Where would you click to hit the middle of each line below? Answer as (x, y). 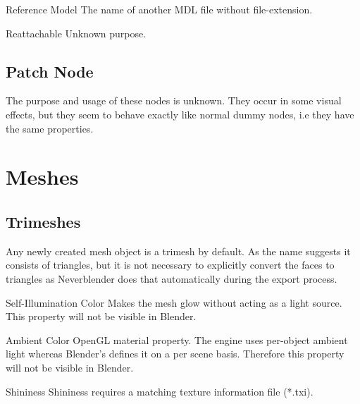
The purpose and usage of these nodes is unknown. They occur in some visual (174, 100)
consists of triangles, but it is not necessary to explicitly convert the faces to (170, 265)
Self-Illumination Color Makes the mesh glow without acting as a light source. (174, 302)
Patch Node (50, 71)
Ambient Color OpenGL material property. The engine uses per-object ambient (177, 339)
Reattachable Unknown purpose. (76, 33)
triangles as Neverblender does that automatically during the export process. (172, 278)
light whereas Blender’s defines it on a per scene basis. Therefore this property (175, 354)
